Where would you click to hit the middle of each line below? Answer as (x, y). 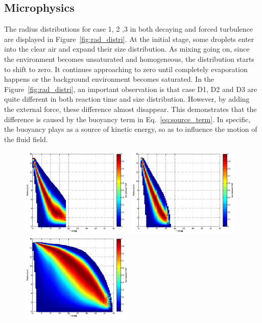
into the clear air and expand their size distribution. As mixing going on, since (127, 49)
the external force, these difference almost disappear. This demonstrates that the (130, 109)
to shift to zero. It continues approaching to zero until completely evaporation (126, 69)
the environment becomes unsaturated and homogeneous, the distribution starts (129, 59)
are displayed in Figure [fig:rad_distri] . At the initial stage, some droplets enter (129, 39)
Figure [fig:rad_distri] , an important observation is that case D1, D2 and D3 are (131, 89)
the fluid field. (26, 139)
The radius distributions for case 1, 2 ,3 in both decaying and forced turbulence (129, 29)
